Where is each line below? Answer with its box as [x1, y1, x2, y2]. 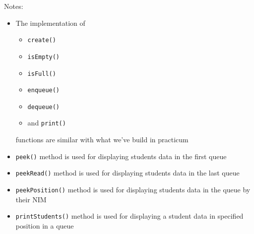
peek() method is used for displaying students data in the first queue [15, 151, 227, 161]
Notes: [4, 1, 23, 11]
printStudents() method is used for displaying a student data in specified [15, 211, 244, 221]
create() [27, 37, 56, 44]
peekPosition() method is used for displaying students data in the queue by [15, 184, 251, 195]
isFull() [27, 70, 56, 77]
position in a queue [15, 220, 74, 231]
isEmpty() [27, 53, 60, 60]
